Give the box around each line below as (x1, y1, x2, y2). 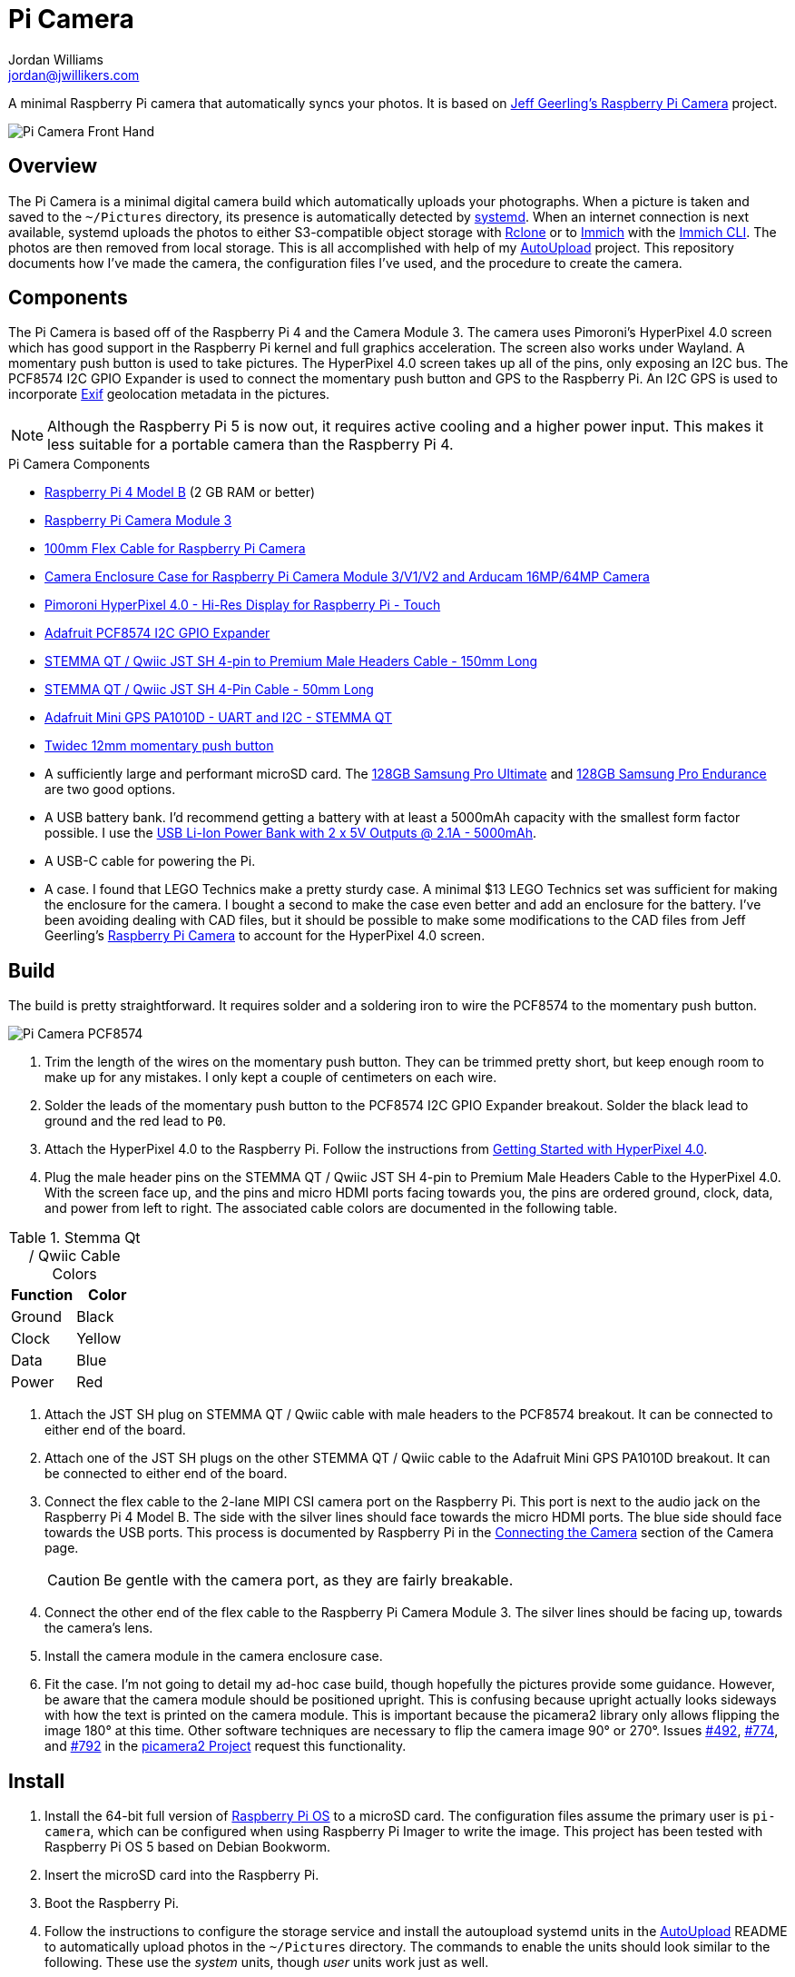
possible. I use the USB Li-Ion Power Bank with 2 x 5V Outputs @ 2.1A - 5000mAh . (44, 825, 537, 841)
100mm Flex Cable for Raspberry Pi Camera (44, 541, 306, 557)
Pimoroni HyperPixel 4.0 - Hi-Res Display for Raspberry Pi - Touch (44, 597, 441, 613)
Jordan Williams (8, 51, 103, 67)
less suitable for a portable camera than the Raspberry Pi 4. (47, 435, 454, 454)
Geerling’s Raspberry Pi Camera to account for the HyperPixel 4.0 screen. (44, 928, 486, 944)
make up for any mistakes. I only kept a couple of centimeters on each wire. (44, 1069, 497, 1086)
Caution (47, 1571, 101, 1590)
